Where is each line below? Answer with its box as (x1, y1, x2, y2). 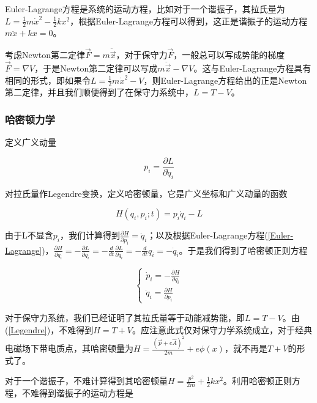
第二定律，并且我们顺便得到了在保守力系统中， (5, 86, 193, 98)
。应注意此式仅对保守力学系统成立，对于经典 (132, 323, 312, 336)
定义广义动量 (5, 136, 56, 149)
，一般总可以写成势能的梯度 (173, 48, 285, 61)
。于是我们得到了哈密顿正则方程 (179, 243, 308, 256)
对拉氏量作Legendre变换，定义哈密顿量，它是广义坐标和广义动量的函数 (5, 187, 288, 199)
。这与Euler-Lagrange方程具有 (193, 62, 311, 75)
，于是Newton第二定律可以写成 (34, 62, 158, 75)
